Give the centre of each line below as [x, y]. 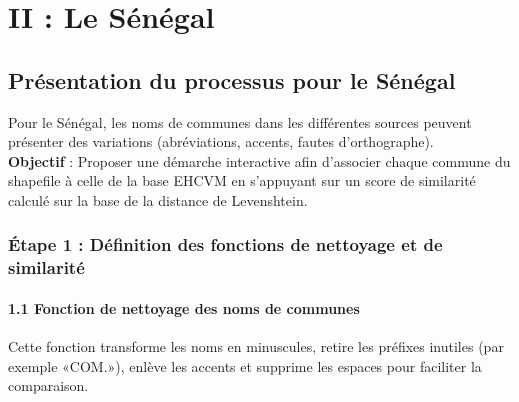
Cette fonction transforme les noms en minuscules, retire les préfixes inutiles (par [256, 346]
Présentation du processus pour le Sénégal [232, 79]
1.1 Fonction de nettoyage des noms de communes [184, 307]
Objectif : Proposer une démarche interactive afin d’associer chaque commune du [259, 160]
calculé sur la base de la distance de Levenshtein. [158, 199]
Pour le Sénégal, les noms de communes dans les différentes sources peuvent [240, 121]
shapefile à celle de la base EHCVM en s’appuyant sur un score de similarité [242, 180]
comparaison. [48, 385]
